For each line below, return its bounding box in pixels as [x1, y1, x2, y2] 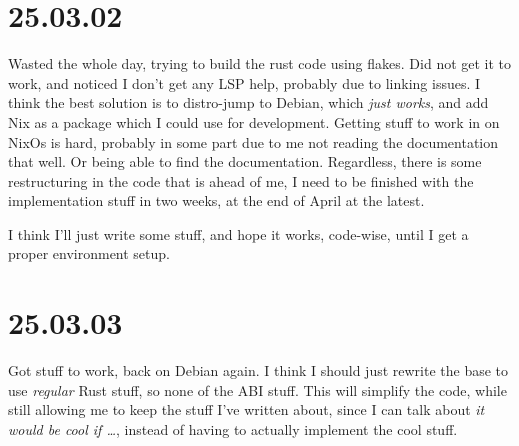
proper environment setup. [8, 243, 170, 264]
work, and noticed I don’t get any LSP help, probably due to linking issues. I [8, 72, 481, 93]
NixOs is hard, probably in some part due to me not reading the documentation [8, 131, 499, 152]
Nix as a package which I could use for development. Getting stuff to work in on [8, 111, 500, 132]
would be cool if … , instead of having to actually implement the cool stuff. [8, 418, 458, 439]
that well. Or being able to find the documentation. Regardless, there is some [8, 151, 482, 172]
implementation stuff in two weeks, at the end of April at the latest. [8, 190, 425, 211]
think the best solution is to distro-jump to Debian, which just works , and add [8, 92, 489, 113]
